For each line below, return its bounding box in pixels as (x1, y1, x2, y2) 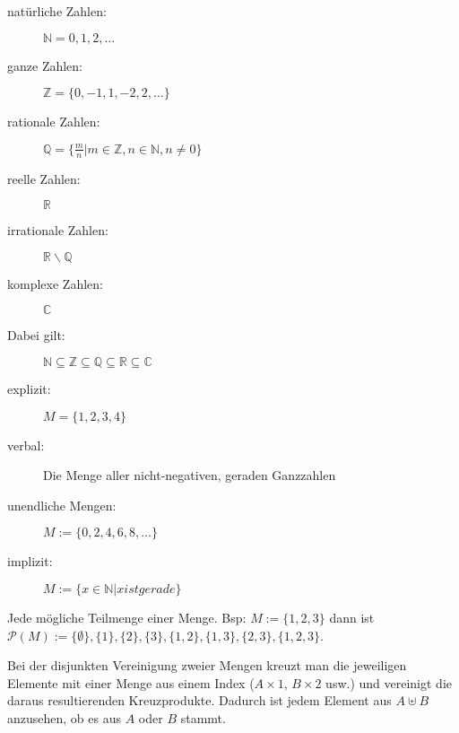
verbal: (7, 435, 45, 454)
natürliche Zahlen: (7, 2, 107, 20)
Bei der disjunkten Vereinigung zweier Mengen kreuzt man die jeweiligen (7, 656, 407, 675)
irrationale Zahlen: (7, 221, 108, 240)
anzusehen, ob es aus (7, 708, 121, 727)
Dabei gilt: (7, 326, 65, 345)
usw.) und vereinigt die (325, 673, 453, 692)
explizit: (7, 379, 51, 397)
